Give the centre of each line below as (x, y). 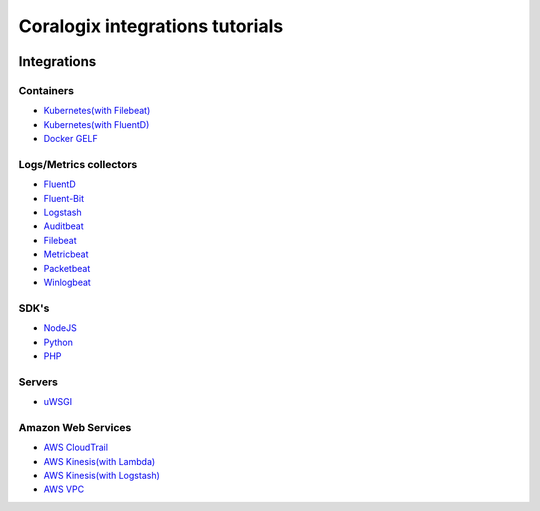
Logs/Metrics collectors (78, 164)
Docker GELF (71, 139)
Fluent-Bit (64, 198)
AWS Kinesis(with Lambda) (99, 461)
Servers (38, 382)
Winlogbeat (67, 282)
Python (58, 342)
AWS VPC (64, 489)
